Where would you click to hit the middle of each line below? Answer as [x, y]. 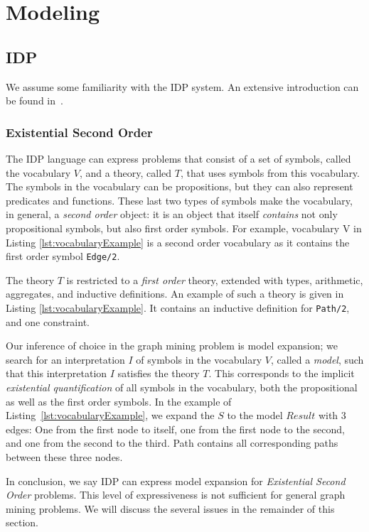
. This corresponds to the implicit [282, 373]
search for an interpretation [65, 359]
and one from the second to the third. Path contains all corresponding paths [172, 443]
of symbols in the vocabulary [199, 359]
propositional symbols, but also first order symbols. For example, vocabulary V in [184, 228]
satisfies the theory [159, 373]
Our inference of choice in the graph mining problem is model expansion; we [172, 346]
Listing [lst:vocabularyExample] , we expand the [110, 415]
